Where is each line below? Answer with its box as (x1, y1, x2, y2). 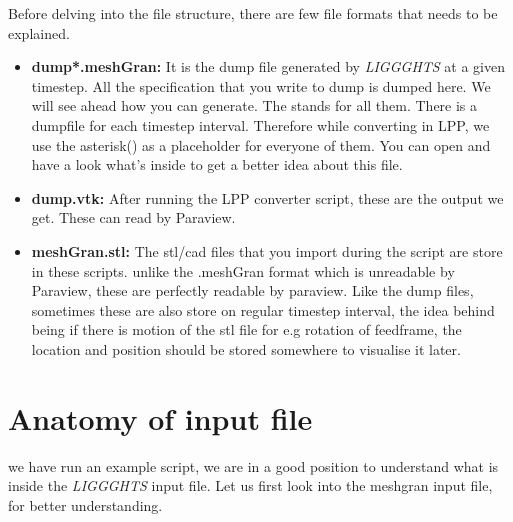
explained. (8, 22, 70, 43)
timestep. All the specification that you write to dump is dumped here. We (31, 75, 491, 96)
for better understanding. (8, 494, 163, 515)
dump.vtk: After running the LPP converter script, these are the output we (31, 187, 504, 208)
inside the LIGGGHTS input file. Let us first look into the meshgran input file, (8, 475, 493, 496)
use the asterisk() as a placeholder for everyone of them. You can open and (31, 134, 491, 155)
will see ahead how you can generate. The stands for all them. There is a (31, 95, 478, 116)
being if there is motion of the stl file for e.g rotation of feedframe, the (31, 319, 462, 340)
